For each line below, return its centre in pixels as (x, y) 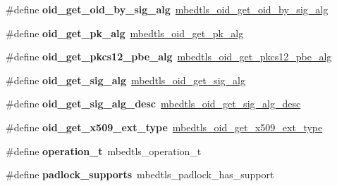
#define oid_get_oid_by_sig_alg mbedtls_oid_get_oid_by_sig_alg (167, 9)
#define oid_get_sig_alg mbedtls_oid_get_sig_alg (125, 80)
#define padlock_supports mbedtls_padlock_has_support (140, 174)
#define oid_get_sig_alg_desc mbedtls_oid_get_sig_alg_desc (153, 104)
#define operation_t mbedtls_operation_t (104, 151)
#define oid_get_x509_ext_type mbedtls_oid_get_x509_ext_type (164, 127)
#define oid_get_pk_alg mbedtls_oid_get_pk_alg (125, 33)
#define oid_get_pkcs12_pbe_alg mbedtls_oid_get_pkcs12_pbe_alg (169, 57)
